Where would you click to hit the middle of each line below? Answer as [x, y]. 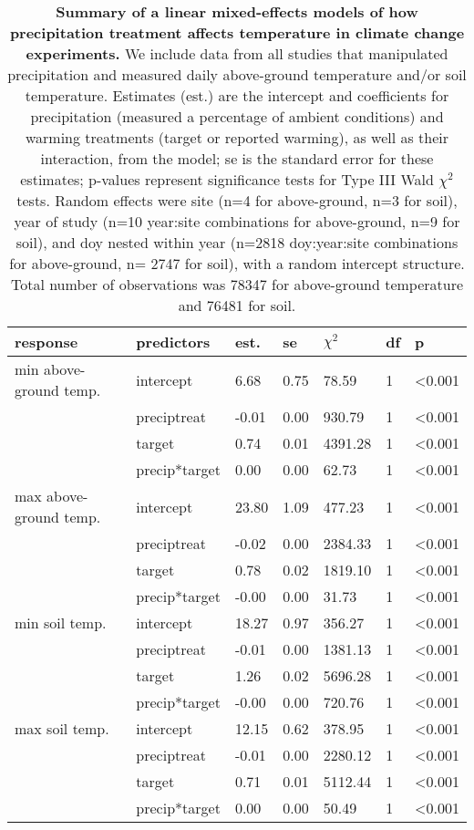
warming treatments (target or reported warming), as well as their [237, 137]
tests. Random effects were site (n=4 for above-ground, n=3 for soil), [237, 200]
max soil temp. [62, 728]
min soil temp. [61, 622]
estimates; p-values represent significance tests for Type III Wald [227, 179]
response [46, 342]
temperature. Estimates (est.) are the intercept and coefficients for [237, 95]
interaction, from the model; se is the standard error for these [237, 158]
